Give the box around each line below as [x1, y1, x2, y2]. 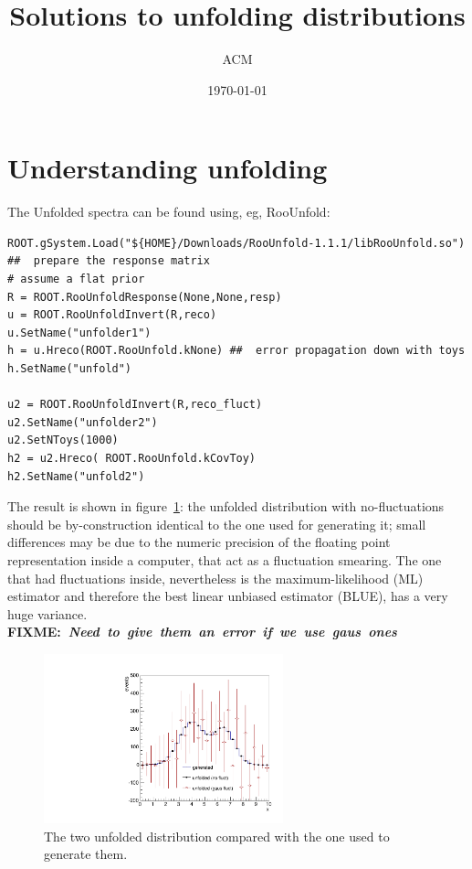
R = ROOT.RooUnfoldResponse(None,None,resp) [7, 290, 282, 304]
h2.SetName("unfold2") [7, 469, 145, 483]
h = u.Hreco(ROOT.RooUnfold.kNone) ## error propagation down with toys [7, 344, 466, 358]
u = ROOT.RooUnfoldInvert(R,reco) [7, 308, 217, 322]
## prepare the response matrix [7, 254, 210, 268]
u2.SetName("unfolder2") [7, 415, 158, 429]
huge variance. [7, 604, 88, 623]
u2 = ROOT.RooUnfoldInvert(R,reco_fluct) [7, 398, 263, 412]
